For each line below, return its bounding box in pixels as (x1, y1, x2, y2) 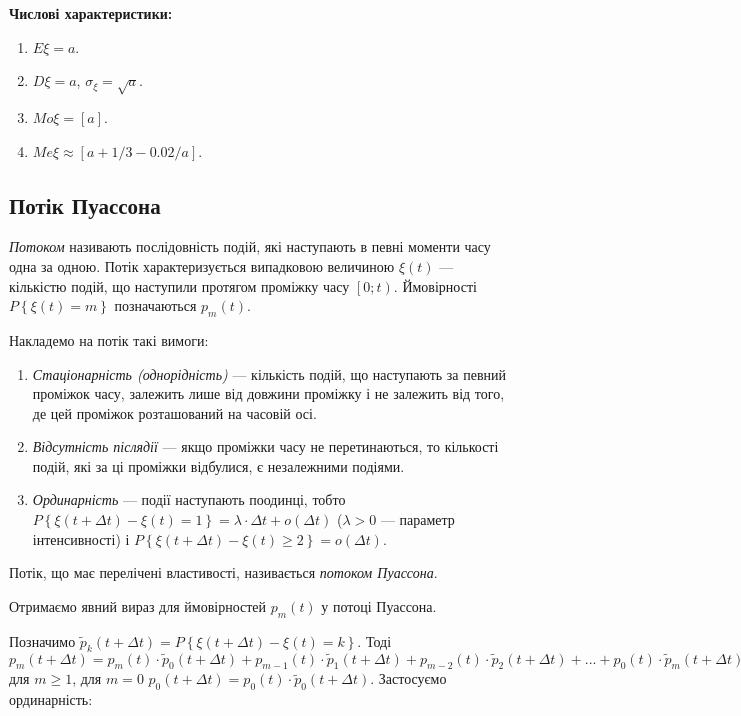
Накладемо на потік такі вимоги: (9, 329, 209, 350)
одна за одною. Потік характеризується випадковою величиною (9, 255, 395, 276)
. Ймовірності (393, 275, 477, 296)
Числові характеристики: (9, 3, 173, 23)
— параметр (380, 509, 455, 530)
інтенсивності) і (32, 528, 130, 549)
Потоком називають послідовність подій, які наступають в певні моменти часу (9, 236, 491, 257)
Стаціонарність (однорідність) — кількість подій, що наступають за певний (32, 363, 507, 384)
